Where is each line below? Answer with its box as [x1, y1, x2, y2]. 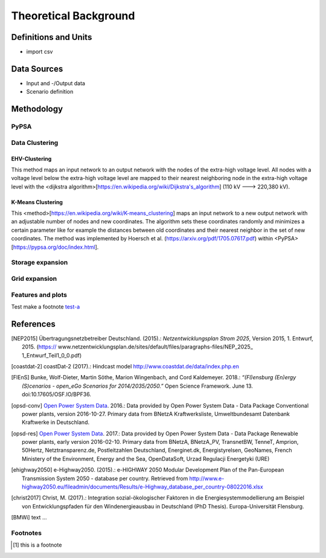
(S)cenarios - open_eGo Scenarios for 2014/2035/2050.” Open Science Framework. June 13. [22, 382, 254, 390]
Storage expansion [11, 258, 68, 267]
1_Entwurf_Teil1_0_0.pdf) [22, 351, 82, 359]
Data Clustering [11, 138, 59, 147]
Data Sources [11, 63, 63, 74]
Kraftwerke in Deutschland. [22, 418, 90, 426]
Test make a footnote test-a [11, 303, 80, 310]
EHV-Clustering [11, 155, 52, 162]
